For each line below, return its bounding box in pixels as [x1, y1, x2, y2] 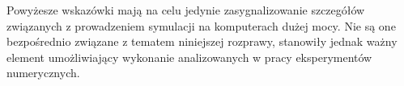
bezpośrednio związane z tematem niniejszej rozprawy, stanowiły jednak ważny [6, 33, 398, 50]
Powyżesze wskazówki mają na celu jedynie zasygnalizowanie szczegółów [6, 2, 365, 18]
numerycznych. [6, 64, 80, 81]
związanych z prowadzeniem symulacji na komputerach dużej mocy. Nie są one [6, 17, 396, 34]
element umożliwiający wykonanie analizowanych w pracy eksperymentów [6, 48, 372, 65]
